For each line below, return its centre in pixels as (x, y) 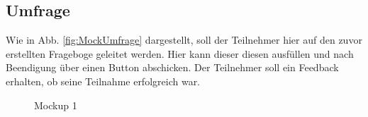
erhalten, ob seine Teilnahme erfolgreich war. (103, 81)
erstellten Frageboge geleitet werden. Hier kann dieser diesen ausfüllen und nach (180, 53)
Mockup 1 (56, 105)
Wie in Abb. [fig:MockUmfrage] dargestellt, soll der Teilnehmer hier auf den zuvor (184, 40)
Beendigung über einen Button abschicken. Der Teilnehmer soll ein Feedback (172, 67)
